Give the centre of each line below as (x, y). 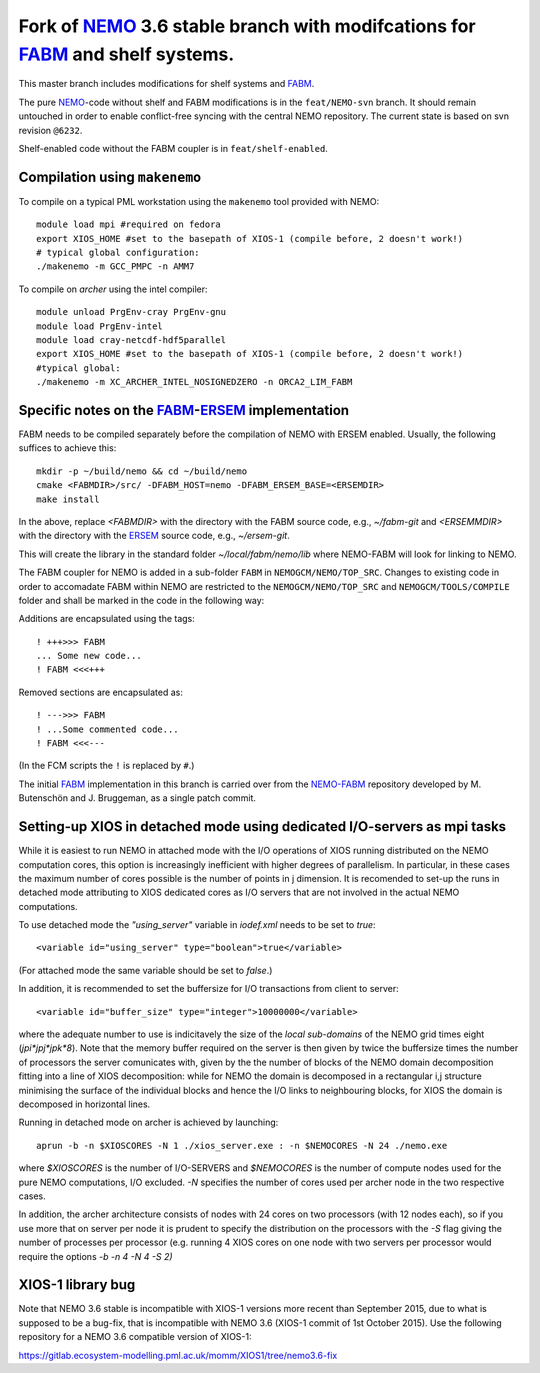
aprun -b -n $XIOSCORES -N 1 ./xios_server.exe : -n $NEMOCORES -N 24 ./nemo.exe (242, 1145)
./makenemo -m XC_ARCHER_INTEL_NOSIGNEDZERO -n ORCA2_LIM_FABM (194, 382)
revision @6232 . (50, 130)
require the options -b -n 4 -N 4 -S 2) (96, 1256)
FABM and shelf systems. (126, 54)
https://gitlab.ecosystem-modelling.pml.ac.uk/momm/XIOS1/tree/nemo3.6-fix (178, 1355)
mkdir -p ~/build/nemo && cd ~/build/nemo (142, 471)
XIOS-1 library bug (77, 1285)
